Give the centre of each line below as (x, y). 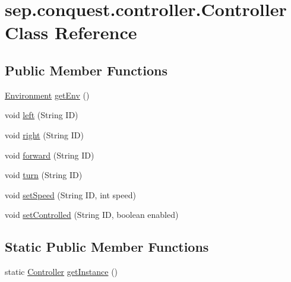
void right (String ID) (44, 134)
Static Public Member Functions (107, 247)
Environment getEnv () (47, 95)
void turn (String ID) (44, 175)
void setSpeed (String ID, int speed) (70, 194)
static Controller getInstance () (61, 272)
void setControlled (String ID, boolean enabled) (92, 215)
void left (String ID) (42, 115)
